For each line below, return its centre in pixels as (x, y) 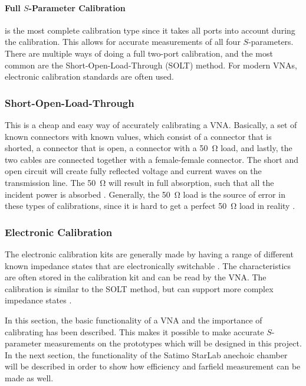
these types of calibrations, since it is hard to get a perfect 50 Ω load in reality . (150, 206)
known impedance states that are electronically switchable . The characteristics (148, 265)
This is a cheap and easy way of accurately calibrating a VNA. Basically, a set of (151, 124)
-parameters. (271, 42)
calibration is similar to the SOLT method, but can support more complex (139, 288)
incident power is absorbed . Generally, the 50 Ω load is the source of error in (145, 194)
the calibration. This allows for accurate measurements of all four (123, 42)
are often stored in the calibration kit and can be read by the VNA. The (136, 277)
